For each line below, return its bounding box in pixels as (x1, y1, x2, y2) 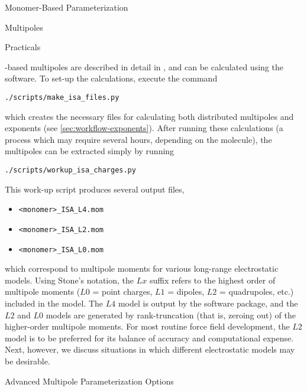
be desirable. (5, 354, 50, 367)
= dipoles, (167, 285, 205, 298)
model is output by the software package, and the (118, 297, 298, 309)
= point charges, (92, 285, 153, 298)
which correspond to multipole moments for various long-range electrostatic (5, 262, 279, 275)
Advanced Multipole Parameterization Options (5, 374, 174, 387)
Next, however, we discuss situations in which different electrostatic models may (5, 343, 295, 356)
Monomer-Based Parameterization (5, 1, 128, 13)
